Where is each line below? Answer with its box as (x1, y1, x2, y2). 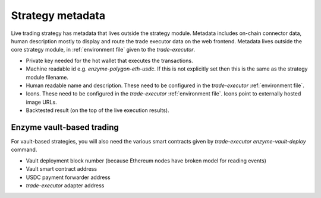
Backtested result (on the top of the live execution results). (26, 107, 169, 114)
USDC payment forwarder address (26, 174, 111, 181)
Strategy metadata (11, 9, 106, 22)
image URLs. (26, 98, 57, 106)
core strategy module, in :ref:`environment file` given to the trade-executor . (11, 46, 196, 53)
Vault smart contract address (26, 165, 97, 173)
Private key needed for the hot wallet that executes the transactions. (26, 57, 193, 64)
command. (11, 146, 37, 154)
